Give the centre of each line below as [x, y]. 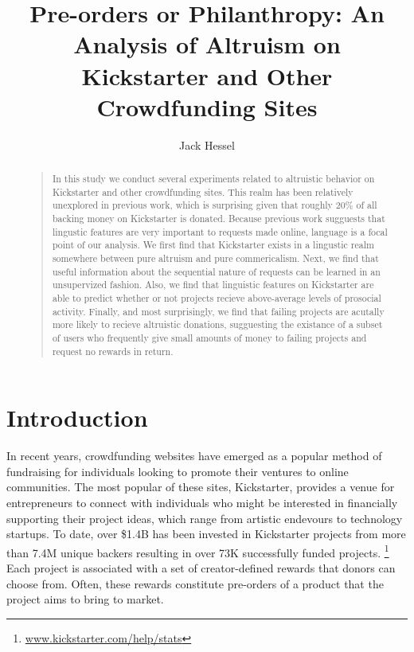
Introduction [77, 418]
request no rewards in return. [113, 351]
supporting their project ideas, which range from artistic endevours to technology [205, 518]
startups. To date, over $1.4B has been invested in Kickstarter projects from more [206, 534]
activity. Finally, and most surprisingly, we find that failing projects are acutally [218, 311]
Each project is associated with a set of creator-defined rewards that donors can [201, 568]
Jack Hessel [207, 144]
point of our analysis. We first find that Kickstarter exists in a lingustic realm [213, 245]
